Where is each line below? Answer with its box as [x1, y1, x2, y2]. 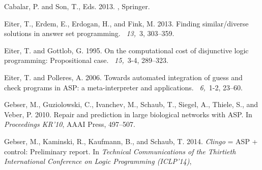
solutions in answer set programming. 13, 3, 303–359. [4, 28, 174, 39]
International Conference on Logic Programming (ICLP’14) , [4, 156, 192, 166]
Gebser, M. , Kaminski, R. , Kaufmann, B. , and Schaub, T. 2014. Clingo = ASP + [4, 135, 258, 146]
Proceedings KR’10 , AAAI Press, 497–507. [4, 119, 135, 129]
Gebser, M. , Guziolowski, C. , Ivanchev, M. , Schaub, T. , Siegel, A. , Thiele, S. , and [4, 99, 258, 110]
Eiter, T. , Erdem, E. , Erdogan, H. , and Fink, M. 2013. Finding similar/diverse [4, 18, 249, 28]
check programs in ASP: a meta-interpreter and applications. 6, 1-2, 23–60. [4, 82, 243, 92]
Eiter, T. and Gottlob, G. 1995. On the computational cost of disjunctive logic [4, 45, 249, 55]
